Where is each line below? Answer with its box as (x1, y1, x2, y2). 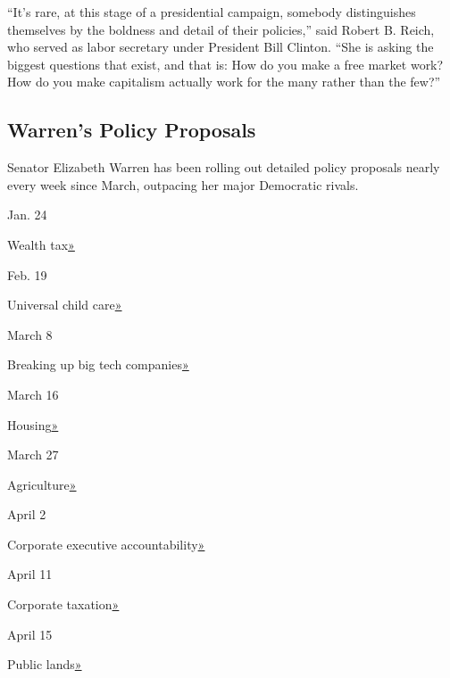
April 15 (7, 624, 53, 643)
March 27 (7, 445, 59, 464)
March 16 (7, 384, 59, 403)
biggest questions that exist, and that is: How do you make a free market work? (7, 54, 444, 73)
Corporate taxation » (7, 595, 120, 614)
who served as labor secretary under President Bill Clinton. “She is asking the (7, 37, 434, 56)
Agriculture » (7, 475, 77, 493)
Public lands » (7, 655, 82, 674)
